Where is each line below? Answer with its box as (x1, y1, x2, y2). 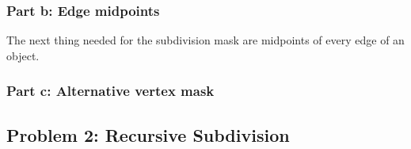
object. (6, 47, 40, 63)
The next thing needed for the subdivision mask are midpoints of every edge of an (6, 32, 405, 48)
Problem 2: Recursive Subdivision (6, 122, 290, 147)
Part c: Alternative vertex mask (6, 81, 215, 101)
